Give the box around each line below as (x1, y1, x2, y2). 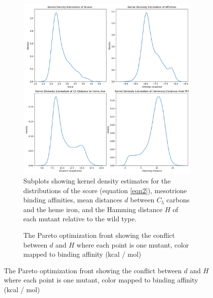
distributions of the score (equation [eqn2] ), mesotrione (23, 185, 187, 195)
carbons (166, 195, 190, 205)
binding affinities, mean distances (23, 195, 123, 205)
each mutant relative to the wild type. (23, 214, 137, 224)
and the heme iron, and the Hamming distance (23, 204, 162, 214)
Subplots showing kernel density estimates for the (23, 176, 171, 186)
